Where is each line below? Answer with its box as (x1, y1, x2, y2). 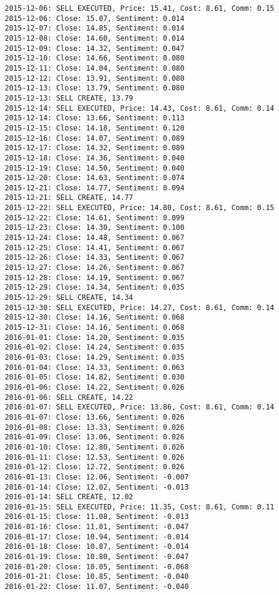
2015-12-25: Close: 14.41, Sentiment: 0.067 (5, 243, 185, 252)
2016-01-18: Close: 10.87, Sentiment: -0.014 (5, 542, 189, 551)
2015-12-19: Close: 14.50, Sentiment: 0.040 (5, 163, 185, 172)
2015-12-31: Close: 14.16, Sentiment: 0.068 (5, 323, 185, 332)
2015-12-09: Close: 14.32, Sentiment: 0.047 (5, 44, 185, 53)
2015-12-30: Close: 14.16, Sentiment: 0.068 (5, 313, 185, 322)
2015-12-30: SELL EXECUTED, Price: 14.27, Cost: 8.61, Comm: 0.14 (5, 303, 275, 312)
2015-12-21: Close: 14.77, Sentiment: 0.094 (5, 183, 185, 192)
